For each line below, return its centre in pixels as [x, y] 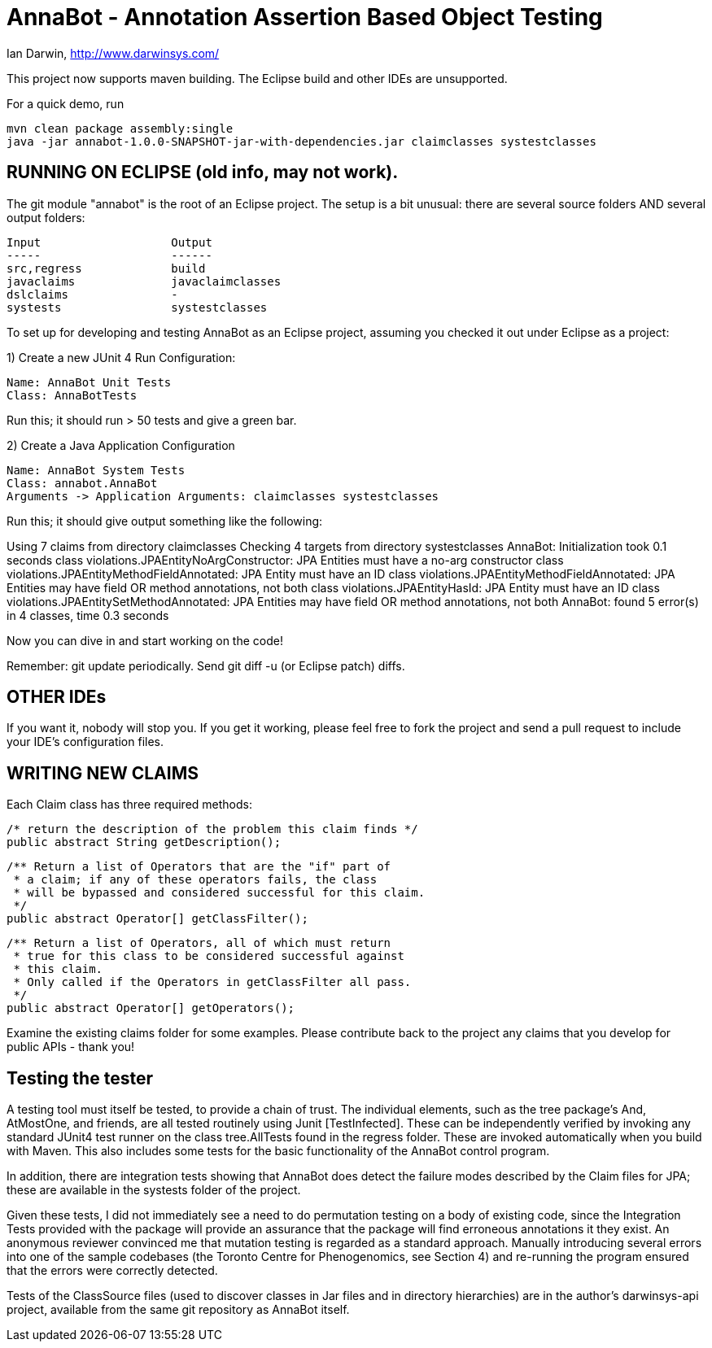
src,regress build [106, 268]
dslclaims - [92, 294]
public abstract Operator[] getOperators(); [151, 1008]
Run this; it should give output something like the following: [165, 521]
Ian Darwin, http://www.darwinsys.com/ [113, 53]
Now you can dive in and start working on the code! [145, 640]
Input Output [109, 242]
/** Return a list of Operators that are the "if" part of [199, 867]
